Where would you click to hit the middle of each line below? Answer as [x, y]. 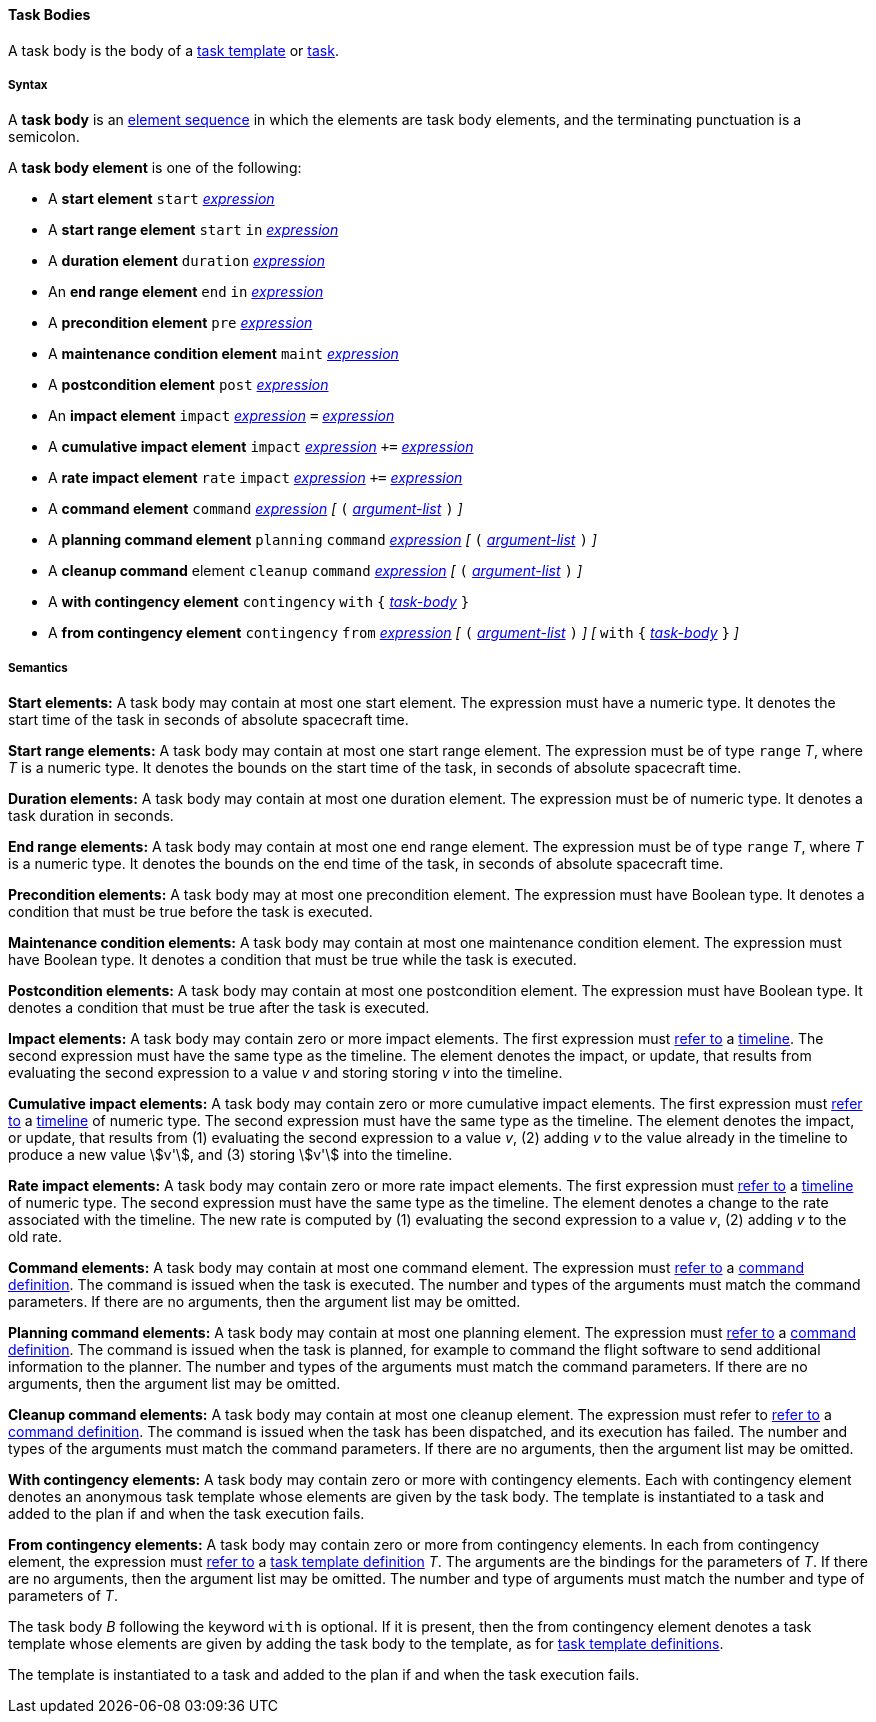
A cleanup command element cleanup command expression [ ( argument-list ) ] [315, 571]
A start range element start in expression [193, 230]
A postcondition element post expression [188, 385]
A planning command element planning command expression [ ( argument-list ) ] [322, 540]
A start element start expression [161, 199]
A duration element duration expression [186, 261]
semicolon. [44, 137]
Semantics [38, 667]
